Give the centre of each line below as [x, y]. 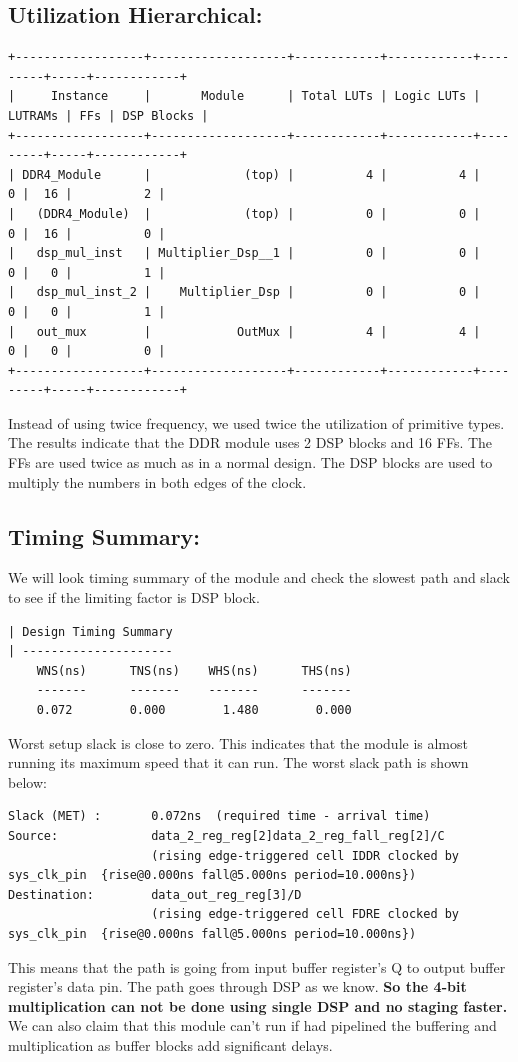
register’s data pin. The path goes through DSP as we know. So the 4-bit [237, 986]
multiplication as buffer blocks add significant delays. [170, 1044]
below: [27, 781]
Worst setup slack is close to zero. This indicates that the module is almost [238, 742]
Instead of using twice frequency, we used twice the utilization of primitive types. [256, 422]
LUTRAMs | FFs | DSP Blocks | [108, 115]
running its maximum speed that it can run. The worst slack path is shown [238, 762]
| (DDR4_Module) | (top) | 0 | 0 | [244, 213]
